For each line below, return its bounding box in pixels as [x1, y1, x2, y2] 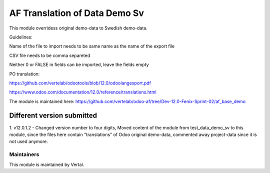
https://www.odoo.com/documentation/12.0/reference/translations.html [9, 89, 157, 95]
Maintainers [9, 151, 39, 158]
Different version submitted [9, 111, 97, 120]
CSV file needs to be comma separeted [9, 52, 90, 58]
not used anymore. [9, 138, 48, 144]
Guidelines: [9, 34, 32, 40]
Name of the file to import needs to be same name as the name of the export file [9, 43, 175, 49]
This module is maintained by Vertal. [9, 161, 84, 167]
